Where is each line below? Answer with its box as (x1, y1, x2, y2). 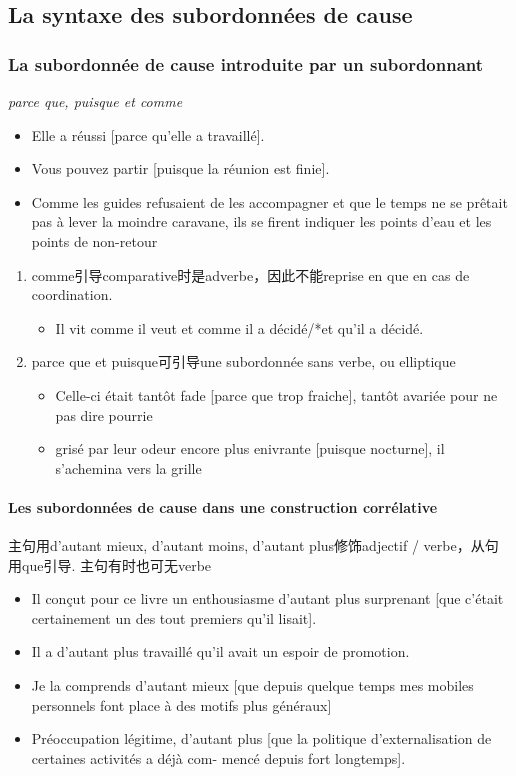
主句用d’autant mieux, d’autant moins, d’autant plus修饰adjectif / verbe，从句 (8, 535, 499, 556)
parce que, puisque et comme (8, 91, 183, 111)
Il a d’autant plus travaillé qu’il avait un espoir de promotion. (31, 641, 410, 662)
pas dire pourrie (55, 404, 153, 425)
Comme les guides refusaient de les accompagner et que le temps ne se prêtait (31, 191, 508, 212)
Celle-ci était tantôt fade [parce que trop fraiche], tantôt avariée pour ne (55, 384, 498, 405)
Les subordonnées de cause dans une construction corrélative (8, 496, 438, 517)
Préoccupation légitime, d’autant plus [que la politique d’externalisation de (31, 728, 492, 749)
